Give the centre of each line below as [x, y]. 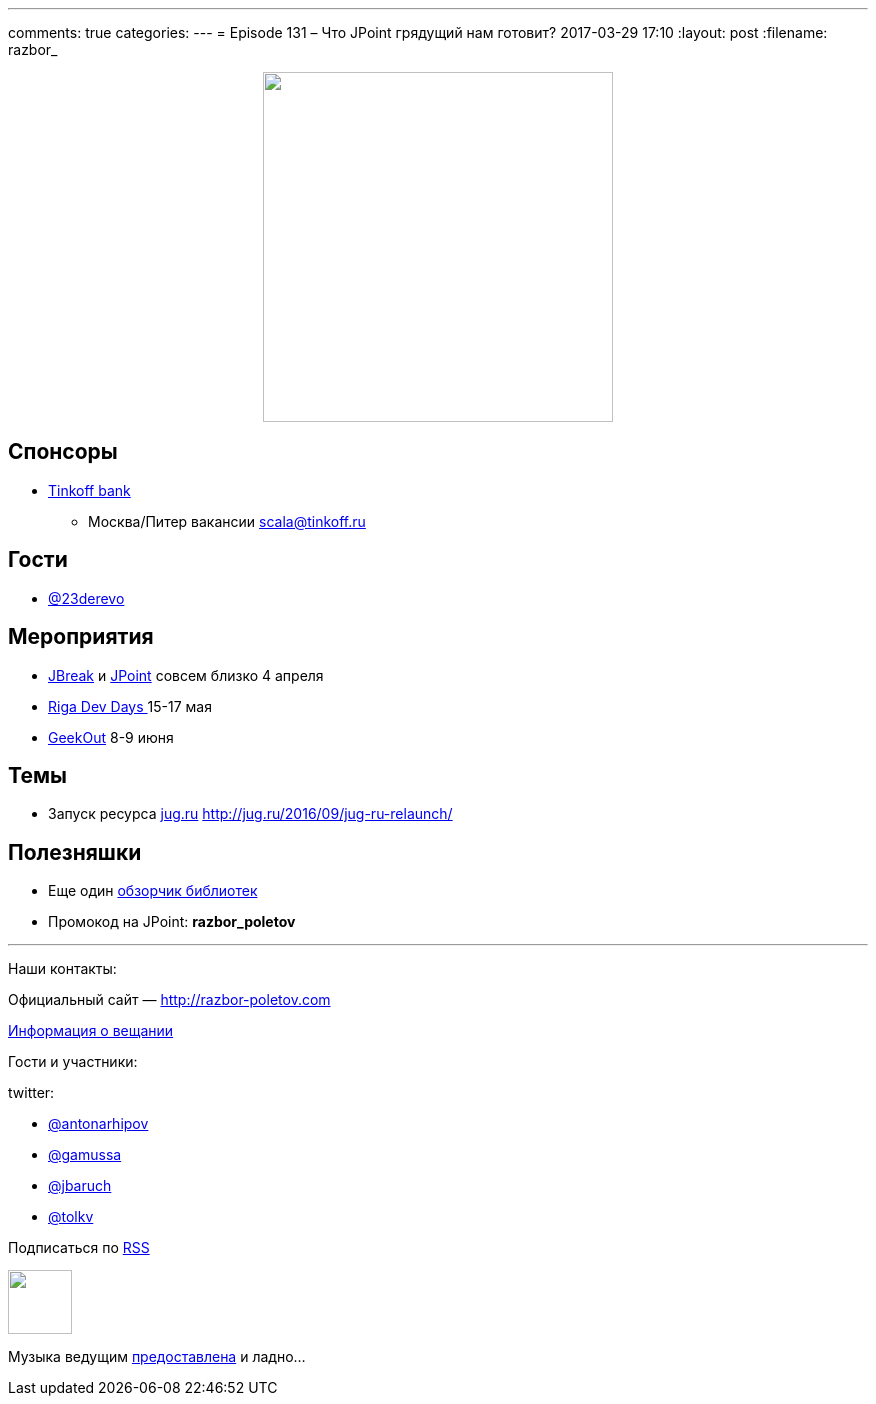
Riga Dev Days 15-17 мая [130, 706]
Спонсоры [63, 452]
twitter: [31, 1093]
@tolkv [71, 1217]
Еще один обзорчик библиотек [153, 891]
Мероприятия [81, 637]
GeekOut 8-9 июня [111, 737]
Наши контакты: [62, 969]
